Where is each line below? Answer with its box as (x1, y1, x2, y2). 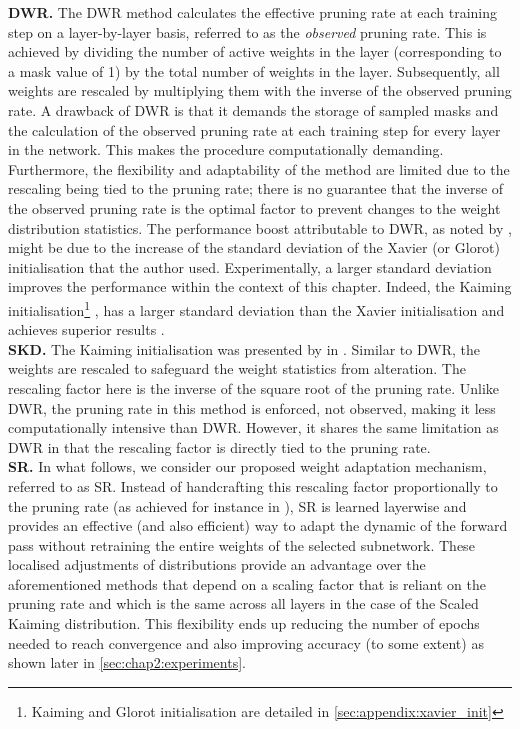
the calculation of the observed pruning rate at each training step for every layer (8, 119, 501, 140)
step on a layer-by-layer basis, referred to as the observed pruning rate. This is (8, 21, 487, 42)
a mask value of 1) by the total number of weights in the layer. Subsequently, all (8, 60, 500, 81)
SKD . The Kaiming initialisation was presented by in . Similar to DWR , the (8, 338, 480, 359)
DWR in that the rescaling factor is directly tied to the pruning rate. (8, 436, 431, 457)
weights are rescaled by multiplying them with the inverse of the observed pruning (8, 80, 512, 101)
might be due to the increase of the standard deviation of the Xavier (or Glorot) (8, 237, 501, 258)
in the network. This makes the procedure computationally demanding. (8, 139, 444, 160)
